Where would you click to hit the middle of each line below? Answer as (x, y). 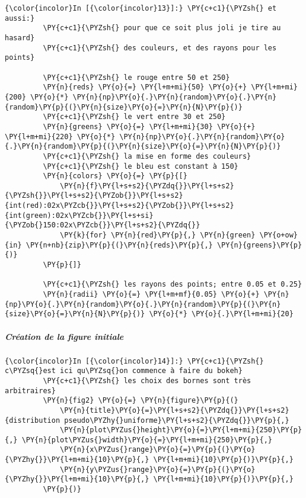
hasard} (20, 38)
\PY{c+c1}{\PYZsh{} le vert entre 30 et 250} (134, 117)
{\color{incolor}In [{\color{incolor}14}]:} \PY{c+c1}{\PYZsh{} (134, 361)
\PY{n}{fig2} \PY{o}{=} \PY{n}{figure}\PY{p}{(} (141, 401)
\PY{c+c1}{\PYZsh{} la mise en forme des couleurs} (147, 156)
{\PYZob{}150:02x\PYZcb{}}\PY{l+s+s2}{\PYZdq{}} (103, 225)
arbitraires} (30, 391)
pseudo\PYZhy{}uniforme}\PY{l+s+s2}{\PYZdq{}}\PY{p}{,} (177, 420)
